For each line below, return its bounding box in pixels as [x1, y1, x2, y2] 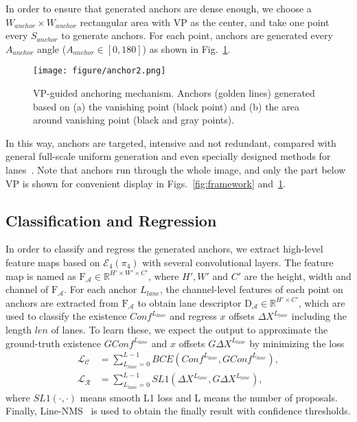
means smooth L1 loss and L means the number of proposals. [80, 390, 338, 404]
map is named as [5, 268, 76, 283]
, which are [299, 295, 345, 309]
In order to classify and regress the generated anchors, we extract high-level [5, 242, 323, 256]
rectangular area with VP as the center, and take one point [80, 14, 330, 29]
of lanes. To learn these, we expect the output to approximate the [51, 322, 328, 336]
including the [291, 309, 347, 323]
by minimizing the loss [249, 336, 345, 350]
